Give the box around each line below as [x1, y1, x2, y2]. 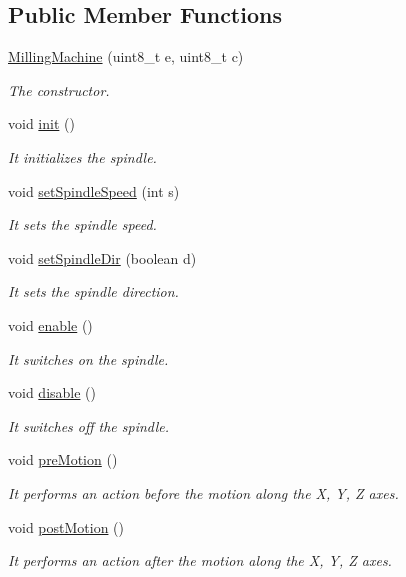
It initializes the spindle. [8, 146, 157, 167]
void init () [8, 113, 75, 134]
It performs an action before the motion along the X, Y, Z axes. [8, 482, 399, 503]
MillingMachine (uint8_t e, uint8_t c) [8, 46, 244, 67]
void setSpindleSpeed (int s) [8, 180, 180, 201]
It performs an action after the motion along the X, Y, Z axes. [8, 550, 392, 571]
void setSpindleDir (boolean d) [8, 247, 197, 268]
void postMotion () [8, 516, 125, 537]
